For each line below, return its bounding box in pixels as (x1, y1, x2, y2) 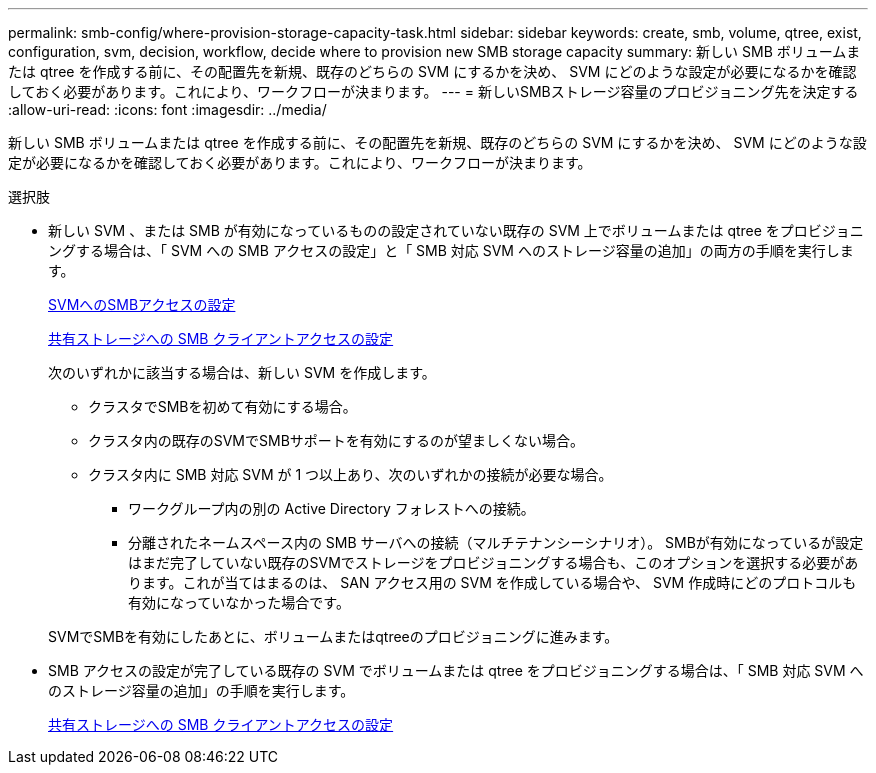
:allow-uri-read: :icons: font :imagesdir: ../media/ (8, 101, 327, 118)
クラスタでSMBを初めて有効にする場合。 (88, 398, 357, 415)
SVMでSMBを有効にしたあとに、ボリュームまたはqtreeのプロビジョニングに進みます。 (48, 628, 619, 645)
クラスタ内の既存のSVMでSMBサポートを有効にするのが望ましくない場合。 (88, 432, 584, 449)
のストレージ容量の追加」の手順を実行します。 (48, 682, 355, 699)
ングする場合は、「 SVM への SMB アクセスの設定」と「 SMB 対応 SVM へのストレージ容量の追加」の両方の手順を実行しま (48, 242, 854, 259)
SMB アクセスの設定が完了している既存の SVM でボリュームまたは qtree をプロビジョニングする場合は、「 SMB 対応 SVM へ (48, 662, 864, 679)
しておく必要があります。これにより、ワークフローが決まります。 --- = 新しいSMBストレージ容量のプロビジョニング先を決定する (8, 83, 859, 100)
